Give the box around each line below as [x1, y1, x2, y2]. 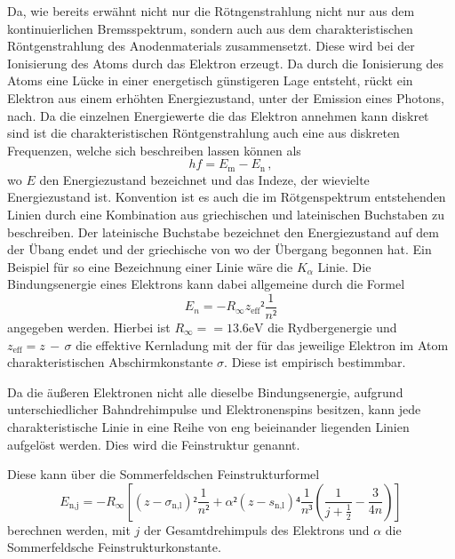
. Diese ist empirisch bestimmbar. [224, 353, 406, 371]
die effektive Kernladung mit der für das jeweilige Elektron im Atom [76, 335, 449, 354]
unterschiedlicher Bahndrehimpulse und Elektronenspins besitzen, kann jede [7, 400, 421, 419]
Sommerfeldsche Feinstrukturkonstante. [7, 538, 221, 556]
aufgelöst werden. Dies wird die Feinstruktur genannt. [7, 435, 300, 453]
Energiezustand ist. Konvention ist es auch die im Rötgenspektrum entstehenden [7, 188, 446, 206]
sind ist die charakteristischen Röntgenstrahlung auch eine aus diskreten [7, 124, 400, 142]
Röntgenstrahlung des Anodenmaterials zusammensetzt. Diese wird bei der [7, 36, 415, 55]
